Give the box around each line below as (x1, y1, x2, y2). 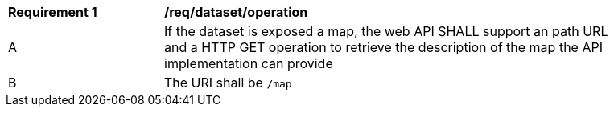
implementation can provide (164, 55, 333, 71)
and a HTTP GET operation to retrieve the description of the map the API (164, 39, 603, 55)
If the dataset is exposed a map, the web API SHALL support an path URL (164, 23, 608, 39)
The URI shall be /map (164, 75, 292, 91)
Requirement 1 (8, 4, 97, 20)
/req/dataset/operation (164, 4, 308, 20)
